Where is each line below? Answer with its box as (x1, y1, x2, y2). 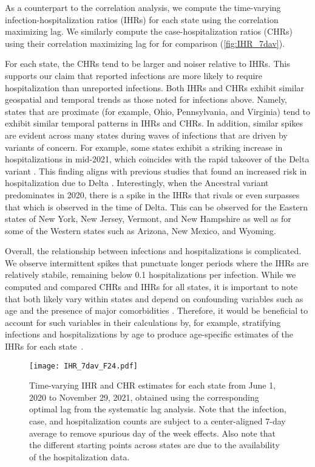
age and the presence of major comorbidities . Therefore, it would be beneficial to (5, 304, 308, 317)
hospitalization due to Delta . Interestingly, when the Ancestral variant (5, 176, 269, 189)
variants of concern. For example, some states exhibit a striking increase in (5, 140, 283, 153)
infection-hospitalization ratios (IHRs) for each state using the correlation (5, 13, 279, 26)
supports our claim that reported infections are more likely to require (5, 69, 263, 81)
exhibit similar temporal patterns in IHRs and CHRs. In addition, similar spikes (5, 117, 303, 130)
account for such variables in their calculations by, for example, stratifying (5, 316, 281, 328)
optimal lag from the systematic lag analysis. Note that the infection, (29, 403, 286, 415)
